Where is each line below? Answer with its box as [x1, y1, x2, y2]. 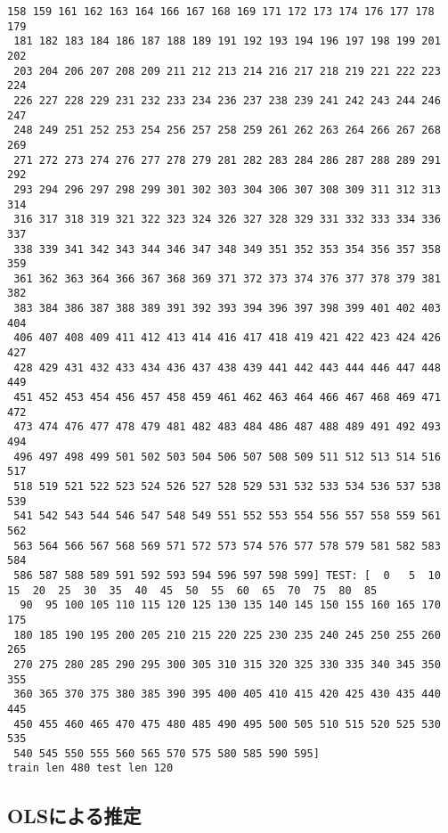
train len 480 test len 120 [7, 762, 174, 775]
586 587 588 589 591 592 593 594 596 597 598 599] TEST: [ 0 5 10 [13, 568, 441, 582]
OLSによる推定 [7, 801, 142, 829]
